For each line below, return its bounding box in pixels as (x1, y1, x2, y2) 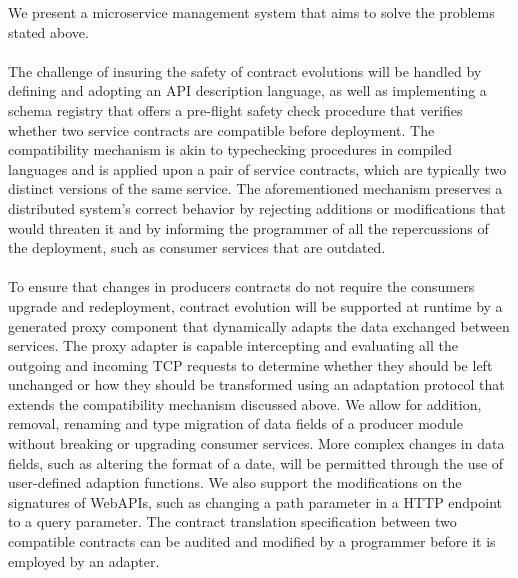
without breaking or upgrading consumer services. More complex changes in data (8, 433, 505, 454)
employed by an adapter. (8, 550, 160, 571)
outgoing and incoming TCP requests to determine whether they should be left (8, 354, 493, 375)
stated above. (8, 21, 89, 42)
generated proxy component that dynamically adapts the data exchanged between (8, 315, 510, 336)
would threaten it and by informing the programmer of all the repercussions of (8, 217, 489, 238)
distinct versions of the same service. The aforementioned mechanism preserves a (8, 178, 503, 199)
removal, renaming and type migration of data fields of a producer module (8, 413, 463, 434)
